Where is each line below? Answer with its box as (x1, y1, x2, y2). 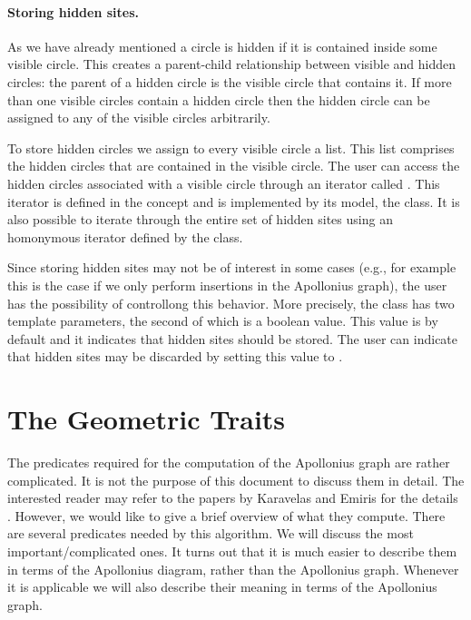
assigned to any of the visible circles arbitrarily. (7, 108, 270, 127)
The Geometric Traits (7, 400, 286, 438)
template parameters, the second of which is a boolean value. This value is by (7, 311, 438, 330)
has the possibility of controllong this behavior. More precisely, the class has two (7, 293, 455, 312)
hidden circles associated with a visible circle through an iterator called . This (7, 173, 440, 192)
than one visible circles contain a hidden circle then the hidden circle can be (7, 90, 430, 109)
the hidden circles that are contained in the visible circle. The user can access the (7, 156, 460, 175)
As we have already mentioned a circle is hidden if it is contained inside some (7, 36, 437, 55)
